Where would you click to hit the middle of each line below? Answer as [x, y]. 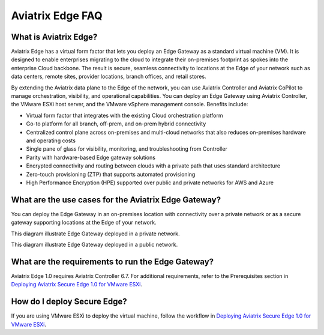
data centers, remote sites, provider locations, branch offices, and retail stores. [109, 77]
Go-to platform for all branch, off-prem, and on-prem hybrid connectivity [116, 124]
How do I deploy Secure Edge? [69, 302]
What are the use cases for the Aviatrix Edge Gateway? [116, 200]
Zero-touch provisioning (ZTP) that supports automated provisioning [111, 174]
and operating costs [51, 140]
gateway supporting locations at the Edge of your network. [84, 223]
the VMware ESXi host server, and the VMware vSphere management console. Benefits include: [130, 104]
